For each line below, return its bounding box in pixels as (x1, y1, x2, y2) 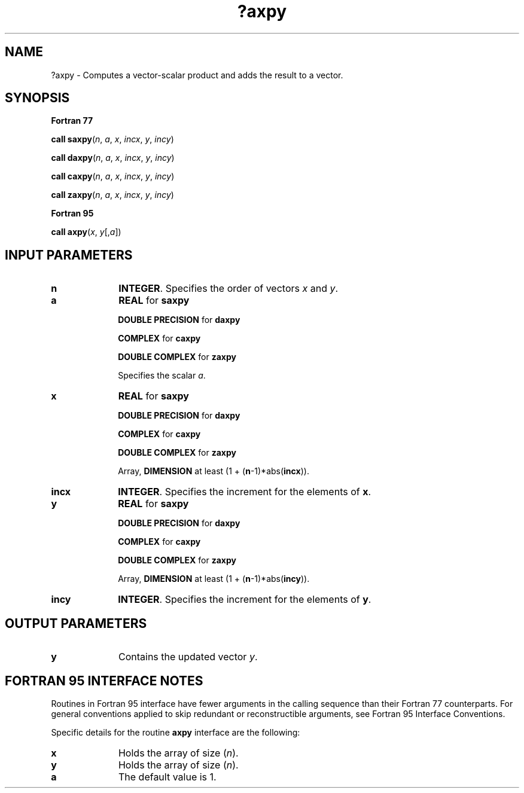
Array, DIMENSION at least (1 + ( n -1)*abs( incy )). (118, 574, 310, 584)
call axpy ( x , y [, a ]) (51, 227, 121, 237)
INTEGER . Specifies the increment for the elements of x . (118, 486, 371, 498)
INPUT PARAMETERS (5, 247, 133, 263)
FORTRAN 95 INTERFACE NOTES (5, 673, 203, 688)
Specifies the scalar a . (118, 370, 206, 381)
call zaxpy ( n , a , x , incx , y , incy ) (51, 190, 174, 200)
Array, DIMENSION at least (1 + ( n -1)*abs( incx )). (118, 466, 309, 477)
